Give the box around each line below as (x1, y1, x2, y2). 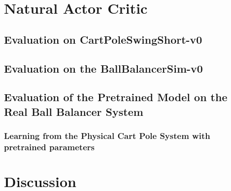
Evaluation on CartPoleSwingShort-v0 (4, 31, 202, 47)
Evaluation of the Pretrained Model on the (4, 89, 228, 105)
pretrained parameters (4, 140, 95, 153)
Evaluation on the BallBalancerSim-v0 (4, 60, 203, 76)
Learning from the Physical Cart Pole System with (4, 130, 210, 142)
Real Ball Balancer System (4, 104, 143, 119)
